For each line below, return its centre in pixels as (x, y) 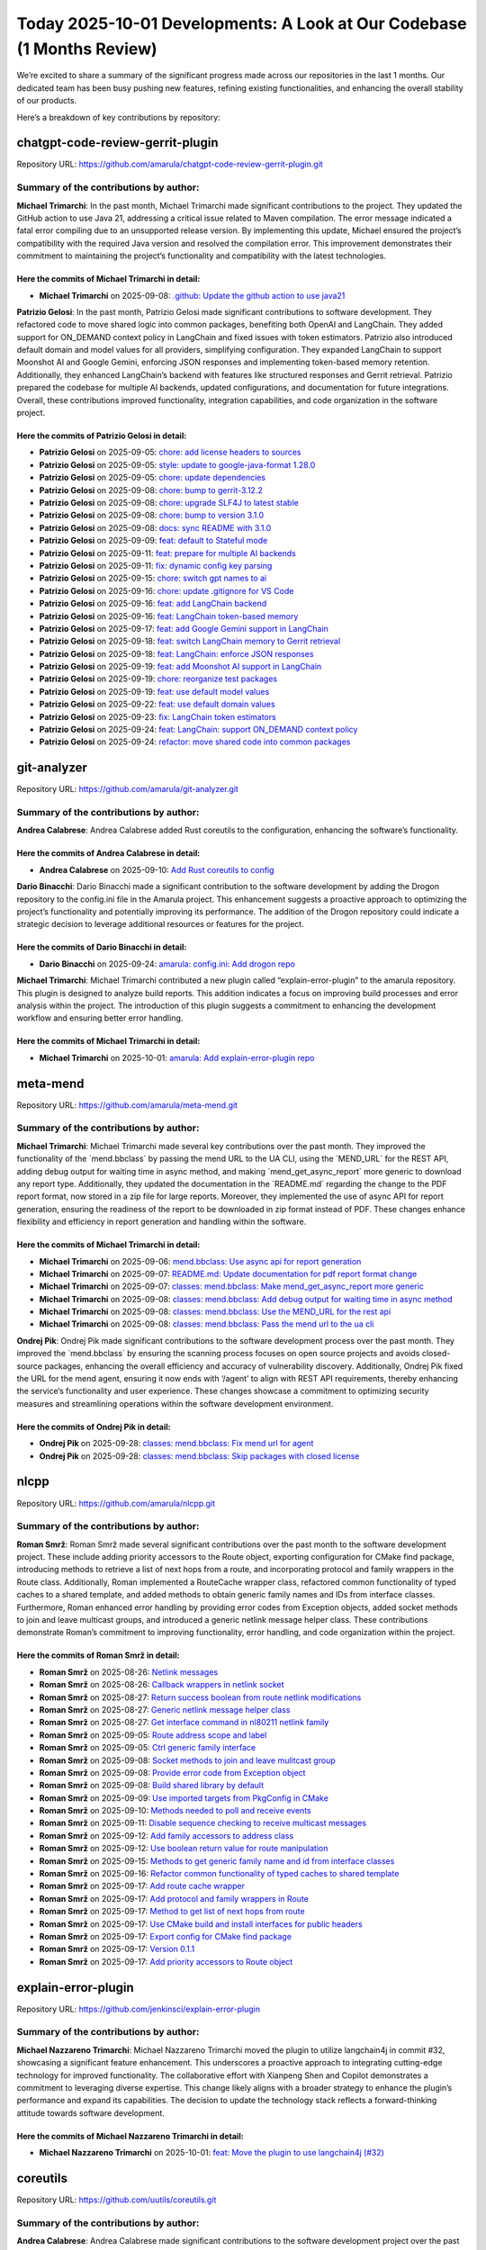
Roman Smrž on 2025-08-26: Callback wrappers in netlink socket (162, 1685)
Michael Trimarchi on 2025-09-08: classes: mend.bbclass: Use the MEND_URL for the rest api (215, 1312)
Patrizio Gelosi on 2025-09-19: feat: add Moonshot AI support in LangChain (180, 667)
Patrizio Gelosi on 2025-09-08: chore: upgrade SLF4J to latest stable (169, 502)
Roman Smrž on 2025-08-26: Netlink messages (129, 1672)
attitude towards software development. (91, 2113)
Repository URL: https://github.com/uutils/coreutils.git (117, 2200)
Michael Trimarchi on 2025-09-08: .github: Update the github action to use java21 (192, 295)
